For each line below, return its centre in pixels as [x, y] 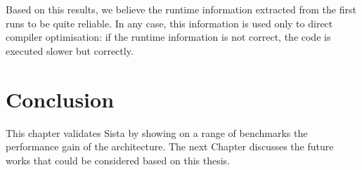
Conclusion [60, 99]
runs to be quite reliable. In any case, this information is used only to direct [169, 23]
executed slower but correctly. [70, 50]
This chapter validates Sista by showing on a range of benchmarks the [157, 132]
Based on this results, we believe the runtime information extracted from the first [181, 9]
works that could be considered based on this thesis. [118, 160]
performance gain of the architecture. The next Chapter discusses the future [170, 146]
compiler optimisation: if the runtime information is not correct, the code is [168, 37]
